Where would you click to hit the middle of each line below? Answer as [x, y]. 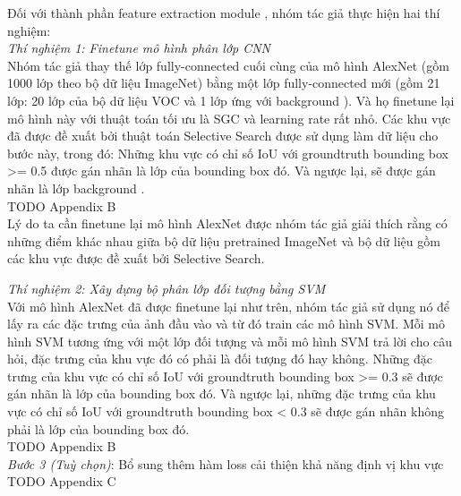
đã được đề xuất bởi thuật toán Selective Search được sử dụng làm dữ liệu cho [223, 136]
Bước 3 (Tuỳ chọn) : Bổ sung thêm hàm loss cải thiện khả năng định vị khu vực [226, 463]
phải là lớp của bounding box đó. [98, 428]
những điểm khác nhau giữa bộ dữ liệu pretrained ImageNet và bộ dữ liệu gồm [224, 240]
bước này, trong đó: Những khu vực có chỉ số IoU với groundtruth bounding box [228, 153]
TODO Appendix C [62, 481]
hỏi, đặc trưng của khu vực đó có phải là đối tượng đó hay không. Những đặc [220, 359]
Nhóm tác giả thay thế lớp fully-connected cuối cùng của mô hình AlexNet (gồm [228, 65]
